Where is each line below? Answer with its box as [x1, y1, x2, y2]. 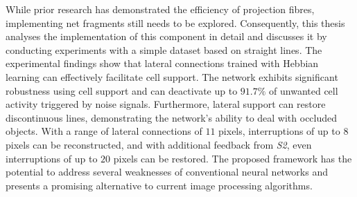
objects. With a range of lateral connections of [6, 124, 202, 138]
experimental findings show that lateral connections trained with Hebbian [6, 56, 319, 71]
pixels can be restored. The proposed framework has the [113, 151, 352, 165]
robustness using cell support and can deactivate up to [6, 83, 238, 97]
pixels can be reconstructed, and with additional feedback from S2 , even [6, 137, 312, 151]
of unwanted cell [269, 83, 338, 97]
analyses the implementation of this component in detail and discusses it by [6, 29, 327, 44]
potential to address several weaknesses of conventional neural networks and [6, 165, 328, 179]
